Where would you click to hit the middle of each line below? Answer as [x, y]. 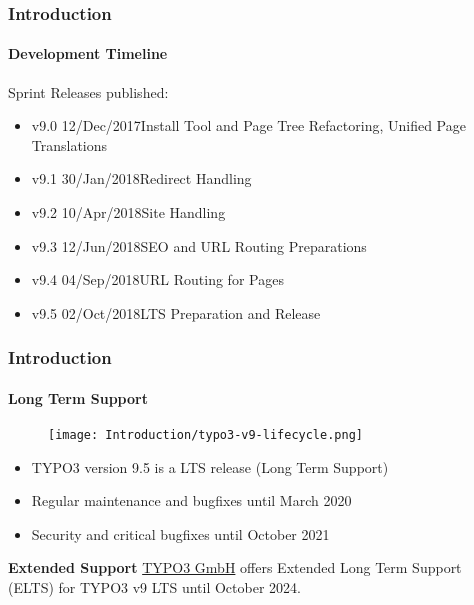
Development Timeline [88, 53]
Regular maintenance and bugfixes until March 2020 [191, 500]
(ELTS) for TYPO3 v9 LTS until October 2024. [154, 587]
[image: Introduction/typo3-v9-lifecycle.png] [205, 435]
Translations [69, 144]
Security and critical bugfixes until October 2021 [180, 533]
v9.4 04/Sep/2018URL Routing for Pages [157, 279]
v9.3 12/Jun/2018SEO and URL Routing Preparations [199, 245]
